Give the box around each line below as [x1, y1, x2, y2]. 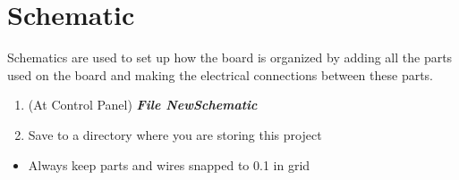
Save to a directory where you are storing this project [28, 125, 322, 143]
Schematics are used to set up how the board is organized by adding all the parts [7, 48, 453, 67]
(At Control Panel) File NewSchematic [28, 95, 258, 114]
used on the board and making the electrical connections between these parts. [7, 65, 434, 84]
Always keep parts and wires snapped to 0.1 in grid [28, 155, 310, 174]
